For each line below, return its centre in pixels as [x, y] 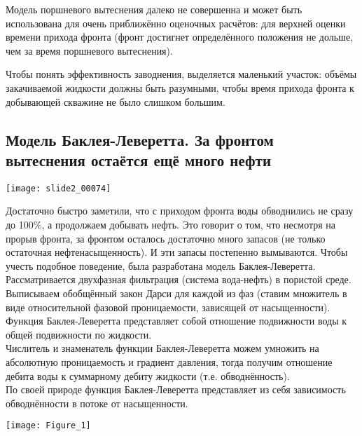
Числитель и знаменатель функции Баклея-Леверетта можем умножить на [162, 348]
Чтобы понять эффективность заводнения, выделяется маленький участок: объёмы [181, 74]
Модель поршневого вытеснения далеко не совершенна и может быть [154, 9]
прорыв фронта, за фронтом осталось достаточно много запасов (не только [166, 238]
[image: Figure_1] [48, 426]
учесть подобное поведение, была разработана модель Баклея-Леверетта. [161, 265]
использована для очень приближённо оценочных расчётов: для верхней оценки [176, 23]
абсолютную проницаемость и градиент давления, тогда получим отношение [169, 361]
